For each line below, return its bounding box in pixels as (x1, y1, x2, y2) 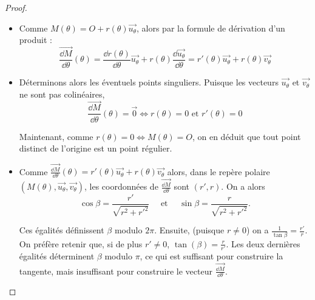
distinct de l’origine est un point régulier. (19, 142, 172, 155)
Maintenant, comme (19, 130, 93, 142)
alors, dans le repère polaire (167, 165, 270, 178)
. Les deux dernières (226, 237, 300, 250)
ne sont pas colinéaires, (19, 87, 105, 100)
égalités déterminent (19, 250, 95, 262)
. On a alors (221, 180, 265, 193)
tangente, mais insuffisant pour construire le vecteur (19, 264, 212, 277)
